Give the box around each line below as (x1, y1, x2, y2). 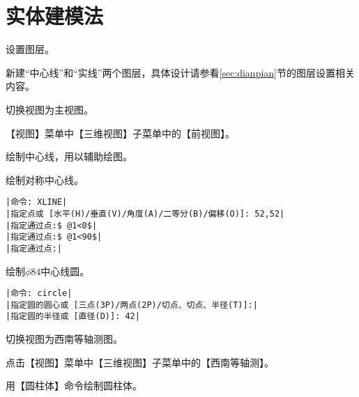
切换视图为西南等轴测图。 (6, 332, 123, 346)
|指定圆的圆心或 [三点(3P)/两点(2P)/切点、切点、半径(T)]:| (6, 299, 258, 310)
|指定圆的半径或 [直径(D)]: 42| (6, 311, 140, 322)
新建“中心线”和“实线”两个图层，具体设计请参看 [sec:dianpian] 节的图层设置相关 (6, 65, 355, 79)
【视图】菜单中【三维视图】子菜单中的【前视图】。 (6, 125, 235, 140)
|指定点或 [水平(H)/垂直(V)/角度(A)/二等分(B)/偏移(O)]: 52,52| (6, 208, 285, 219)
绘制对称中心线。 (6, 172, 84, 187)
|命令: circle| (6, 288, 72, 299)
